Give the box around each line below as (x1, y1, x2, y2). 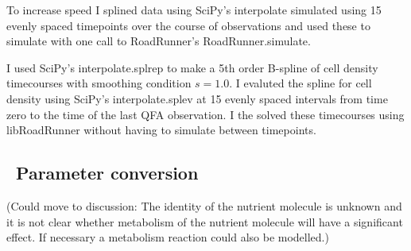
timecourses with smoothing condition (6, 75, 192, 91)
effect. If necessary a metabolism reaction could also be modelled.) (6, 229, 329, 245)
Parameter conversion (16, 160, 199, 185)
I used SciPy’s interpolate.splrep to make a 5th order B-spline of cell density (6, 59, 378, 75)
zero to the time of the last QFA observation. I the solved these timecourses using (6, 106, 405, 122)
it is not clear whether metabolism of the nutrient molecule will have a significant (6, 213, 403, 230)
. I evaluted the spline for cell (229, 75, 372, 91)
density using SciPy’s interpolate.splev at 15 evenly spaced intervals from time (6, 90, 388, 106)
